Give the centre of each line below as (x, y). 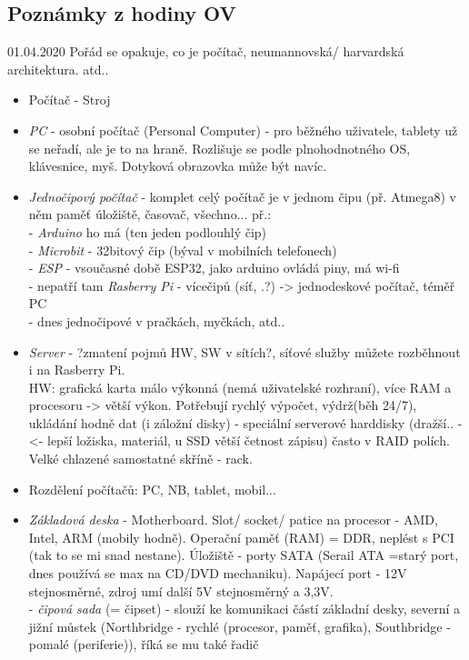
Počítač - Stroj (70, 100)
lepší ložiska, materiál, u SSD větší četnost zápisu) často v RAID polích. (249, 440)
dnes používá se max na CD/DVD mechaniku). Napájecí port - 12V (218, 573)
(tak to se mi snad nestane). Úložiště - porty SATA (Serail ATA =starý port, (244, 555)
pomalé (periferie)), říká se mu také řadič (144, 644)
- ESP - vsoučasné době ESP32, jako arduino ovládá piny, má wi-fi (214, 268)
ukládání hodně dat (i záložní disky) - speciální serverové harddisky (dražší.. (241, 422)
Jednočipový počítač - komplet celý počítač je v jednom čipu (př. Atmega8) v (242, 196)
